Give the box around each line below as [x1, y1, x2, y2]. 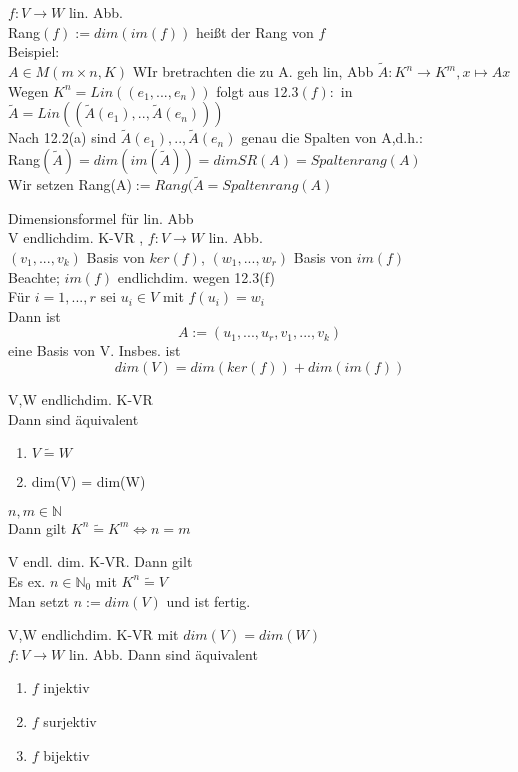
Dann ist [8, 305, 61, 326]
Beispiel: [8, 41, 60, 62]
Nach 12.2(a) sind [8, 127, 117, 148]
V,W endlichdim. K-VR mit [8, 624, 179, 645]
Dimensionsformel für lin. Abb [8, 207, 194, 228]
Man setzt [8, 590, 70, 611]
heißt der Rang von [196, 21, 314, 42]
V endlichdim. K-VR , [8, 227, 144, 248]
